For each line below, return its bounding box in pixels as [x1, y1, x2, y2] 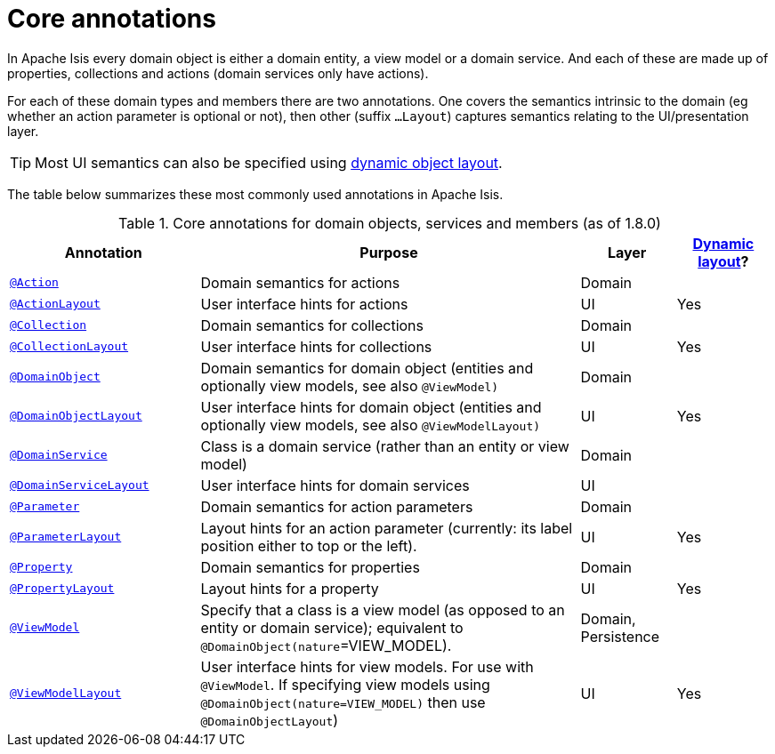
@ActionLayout [10, 297, 101, 311]
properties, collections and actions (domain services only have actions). [7, 65, 429, 81]
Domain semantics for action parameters [200, 497, 473, 516]
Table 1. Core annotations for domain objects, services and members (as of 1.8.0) [118, 213, 661, 232]
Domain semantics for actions [200, 273, 400, 292]
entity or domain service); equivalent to [200, 618, 464, 637]
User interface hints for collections [200, 337, 432, 356]
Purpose [359, 243, 418, 261]
